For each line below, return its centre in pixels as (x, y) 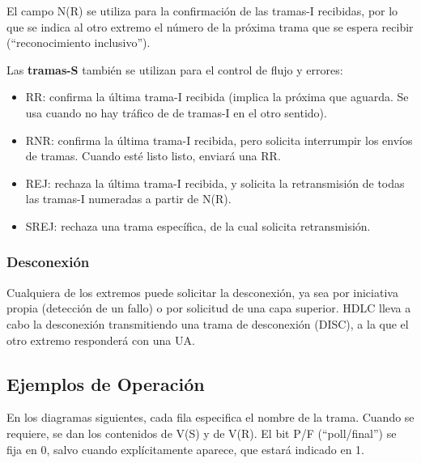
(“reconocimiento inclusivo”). (79, 42)
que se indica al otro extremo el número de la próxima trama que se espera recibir (210, 26)
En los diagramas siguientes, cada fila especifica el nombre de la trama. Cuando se (210, 417)
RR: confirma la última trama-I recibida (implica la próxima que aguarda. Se (217, 97)
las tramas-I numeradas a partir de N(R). (128, 199)
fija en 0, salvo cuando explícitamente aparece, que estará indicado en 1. (185, 449)
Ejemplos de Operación (106, 383)
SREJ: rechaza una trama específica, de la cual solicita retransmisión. (198, 225)
